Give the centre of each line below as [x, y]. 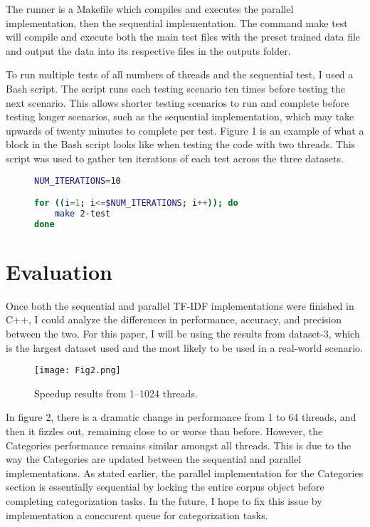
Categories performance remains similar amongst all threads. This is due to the [179, 445]
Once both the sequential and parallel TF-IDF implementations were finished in [180, 305]
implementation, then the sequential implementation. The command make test [177, 22]
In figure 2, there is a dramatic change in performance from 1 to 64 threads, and [181, 417]
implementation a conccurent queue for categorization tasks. [137, 515]
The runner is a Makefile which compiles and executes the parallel [150, 9]
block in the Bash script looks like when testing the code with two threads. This [181, 144]
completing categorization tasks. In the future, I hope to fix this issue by [164, 501]
